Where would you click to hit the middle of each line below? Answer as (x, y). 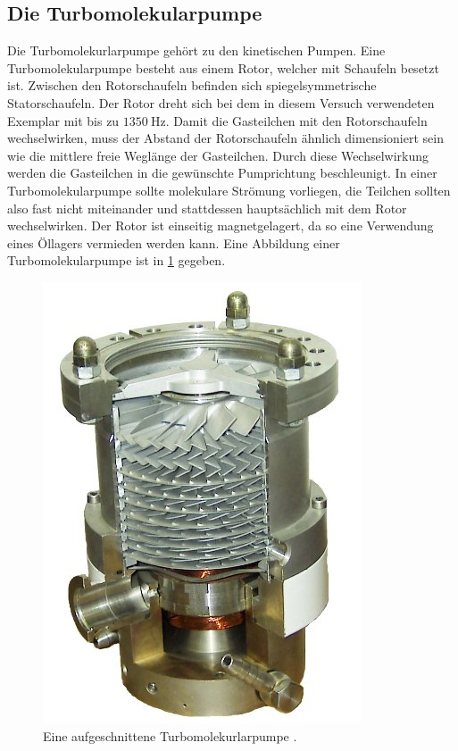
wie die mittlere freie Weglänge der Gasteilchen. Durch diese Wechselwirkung (218, 155)
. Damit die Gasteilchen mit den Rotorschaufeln (296, 120)
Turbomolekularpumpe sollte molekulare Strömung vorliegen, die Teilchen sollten (229, 190)
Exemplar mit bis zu (63, 120)
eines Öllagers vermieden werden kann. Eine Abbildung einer (174, 242)
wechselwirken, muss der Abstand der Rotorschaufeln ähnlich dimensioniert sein (225, 138)
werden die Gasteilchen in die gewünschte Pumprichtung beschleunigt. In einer (222, 173)
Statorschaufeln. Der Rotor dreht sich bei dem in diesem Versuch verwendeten (221, 102)
